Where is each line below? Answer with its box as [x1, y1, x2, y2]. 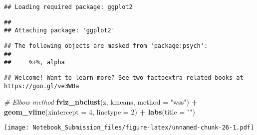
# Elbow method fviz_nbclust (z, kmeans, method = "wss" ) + [4, 97, 198, 107]
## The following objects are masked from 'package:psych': [4, 42, 208, 49]
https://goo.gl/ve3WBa [4, 82, 79, 90]
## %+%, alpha [4, 59, 65, 66]
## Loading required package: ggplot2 [4, 3, 133, 10]
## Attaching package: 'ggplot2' [4, 27, 115, 34]
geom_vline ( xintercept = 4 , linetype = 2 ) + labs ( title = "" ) [4, 106, 195, 117]
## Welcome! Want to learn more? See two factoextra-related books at [4, 74, 244, 81]
